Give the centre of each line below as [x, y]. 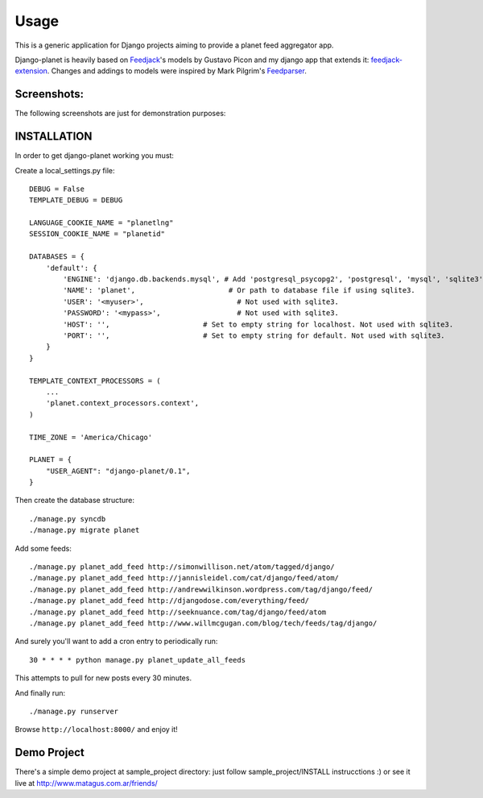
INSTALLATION [54, 137]
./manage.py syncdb [68, 519]
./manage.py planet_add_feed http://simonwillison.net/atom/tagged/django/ [182, 567]
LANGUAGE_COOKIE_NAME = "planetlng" [101, 223]
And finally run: [40, 692]
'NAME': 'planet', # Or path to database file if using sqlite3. [239, 291]
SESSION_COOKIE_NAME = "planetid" [97, 234]
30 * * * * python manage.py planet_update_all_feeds [137, 660]
